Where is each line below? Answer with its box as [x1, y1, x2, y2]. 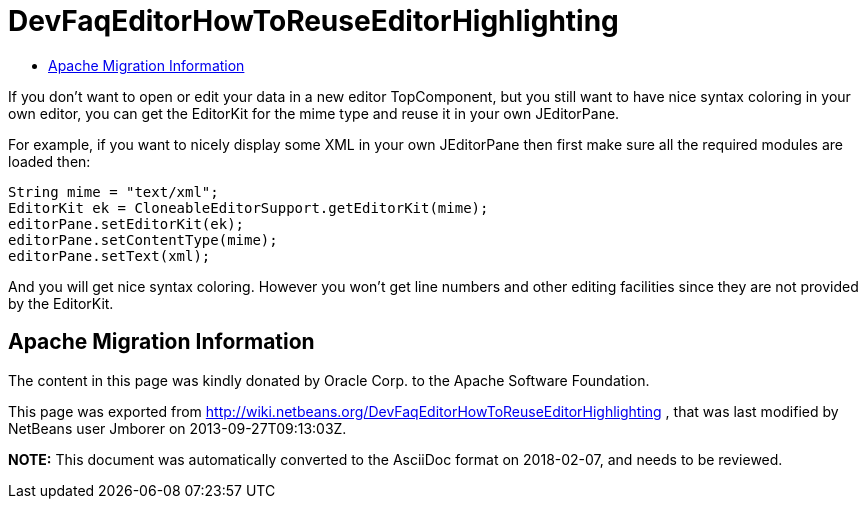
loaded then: [8, 152, 91, 170]
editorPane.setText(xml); [8, 247, 211, 264]
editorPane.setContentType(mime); [8, 231, 278, 248]
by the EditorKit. [8, 294, 114, 312]
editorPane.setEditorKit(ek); [8, 215, 245, 232]
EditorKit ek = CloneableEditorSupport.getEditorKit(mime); [8, 199, 489, 216]
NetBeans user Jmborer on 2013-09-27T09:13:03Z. [8, 419, 347, 437]
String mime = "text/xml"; [8, 183, 219, 200]
